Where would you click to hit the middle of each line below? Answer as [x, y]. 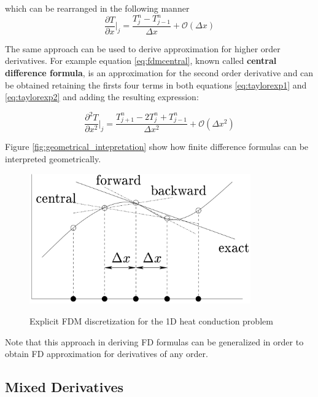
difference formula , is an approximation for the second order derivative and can [159, 73]
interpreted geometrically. [53, 158]
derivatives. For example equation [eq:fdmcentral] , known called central [141, 61]
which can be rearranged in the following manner [97, 8]
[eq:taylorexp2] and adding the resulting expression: [102, 97]
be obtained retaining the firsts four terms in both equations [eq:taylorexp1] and [156, 85]
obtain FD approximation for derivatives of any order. [107, 354]
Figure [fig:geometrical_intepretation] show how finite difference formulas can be [157, 147]
